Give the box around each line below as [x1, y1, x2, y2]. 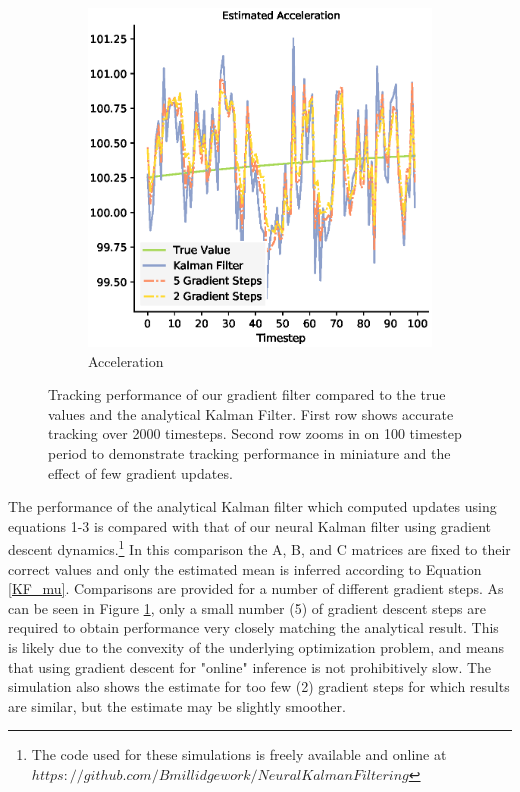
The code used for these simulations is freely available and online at [31, 744, 447, 765]
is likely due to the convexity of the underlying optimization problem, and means [8, 637, 505, 658]
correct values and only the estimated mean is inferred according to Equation [8, 558, 482, 579]
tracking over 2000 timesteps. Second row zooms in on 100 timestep [48, 423, 462, 444]
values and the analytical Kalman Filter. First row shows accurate [48, 403, 454, 424]
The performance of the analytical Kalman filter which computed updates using [8, 496, 497, 517]
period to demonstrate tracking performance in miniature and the [48, 443, 451, 464]
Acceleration [88, 350, 164, 371]
